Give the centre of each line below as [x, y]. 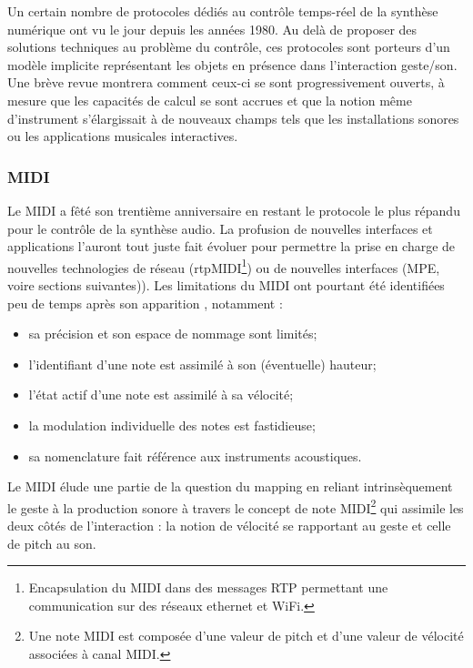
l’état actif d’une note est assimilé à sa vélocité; [161, 395]
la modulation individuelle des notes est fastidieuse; [172, 425]
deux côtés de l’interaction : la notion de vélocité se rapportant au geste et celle [229, 525]
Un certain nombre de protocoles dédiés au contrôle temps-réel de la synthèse [223, 11]
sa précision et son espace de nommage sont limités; [173, 334]
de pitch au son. [52, 543]
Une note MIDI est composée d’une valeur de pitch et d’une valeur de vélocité [246, 636]
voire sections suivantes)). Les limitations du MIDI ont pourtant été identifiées [226, 285]
